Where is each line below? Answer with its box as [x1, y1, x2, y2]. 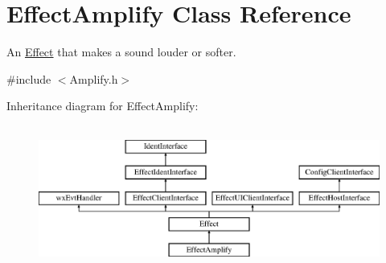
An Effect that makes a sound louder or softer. [6, 43, 236, 60]
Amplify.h [69, 70, 118, 87]
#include [6, 70, 51, 87]
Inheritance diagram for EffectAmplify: [6, 97, 199, 114]
